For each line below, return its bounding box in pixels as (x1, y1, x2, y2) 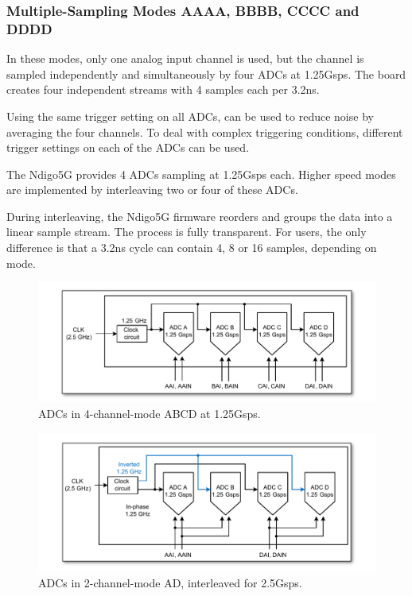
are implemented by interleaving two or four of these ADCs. (6, 181, 298, 198)
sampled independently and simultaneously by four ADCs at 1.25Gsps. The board (6, 65, 406, 82)
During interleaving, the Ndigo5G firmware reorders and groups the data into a (6, 207, 393, 224)
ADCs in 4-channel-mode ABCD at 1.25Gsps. (38, 404, 261, 421)
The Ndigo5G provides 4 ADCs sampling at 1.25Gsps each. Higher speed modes (6, 165, 396, 182)
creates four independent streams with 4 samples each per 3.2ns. (6, 81, 320, 98)
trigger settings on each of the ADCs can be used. (6, 139, 250, 156)
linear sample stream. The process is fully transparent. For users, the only (6, 223, 367, 240)
